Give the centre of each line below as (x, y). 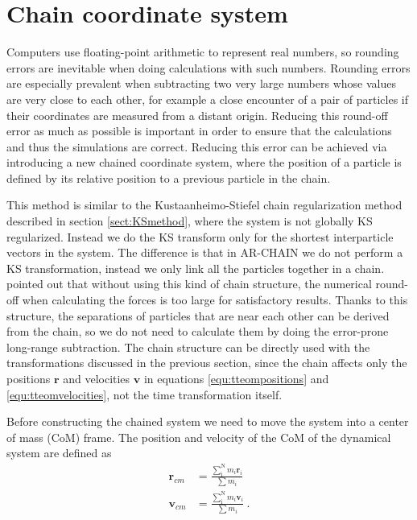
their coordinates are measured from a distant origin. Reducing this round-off (197, 115)
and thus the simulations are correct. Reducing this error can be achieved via (197, 146)
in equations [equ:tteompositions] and (236, 378)
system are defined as (59, 453)
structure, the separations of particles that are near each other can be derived (198, 315)
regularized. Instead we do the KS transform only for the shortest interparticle (200, 236)
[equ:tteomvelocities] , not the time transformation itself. (145, 394)
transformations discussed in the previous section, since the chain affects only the (207, 363)
